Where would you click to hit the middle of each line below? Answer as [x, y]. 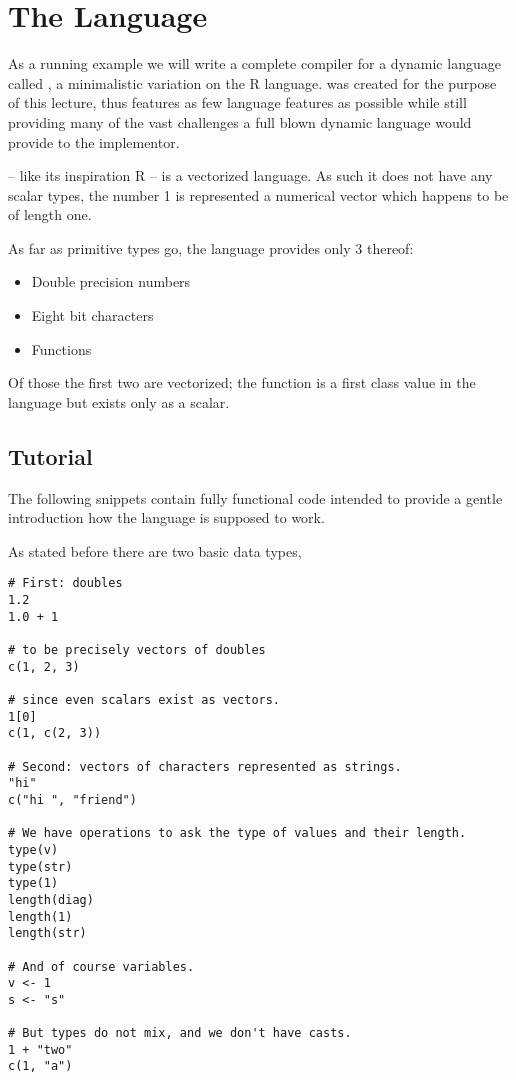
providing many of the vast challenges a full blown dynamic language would [240, 121]
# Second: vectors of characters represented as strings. [205, 766]
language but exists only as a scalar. [119, 401]
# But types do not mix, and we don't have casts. [180, 1033]
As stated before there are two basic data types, [155, 550]
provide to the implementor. [94, 141]
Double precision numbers [111, 281]
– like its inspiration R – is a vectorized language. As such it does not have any [250, 175]
